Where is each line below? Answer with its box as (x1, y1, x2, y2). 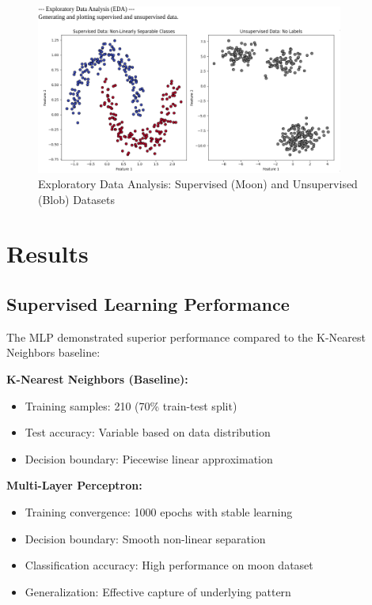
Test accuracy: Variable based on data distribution (25, 424, 271, 441)
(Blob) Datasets (38, 191, 115, 207)
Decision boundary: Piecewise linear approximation (25, 450, 273, 467)
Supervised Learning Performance (6, 292, 290, 316)
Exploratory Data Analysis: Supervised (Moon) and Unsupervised (38, 176, 358, 192)
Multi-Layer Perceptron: (6, 477, 142, 493)
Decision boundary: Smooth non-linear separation (25, 530, 266, 546)
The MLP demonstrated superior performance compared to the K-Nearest (6, 328, 366, 345)
